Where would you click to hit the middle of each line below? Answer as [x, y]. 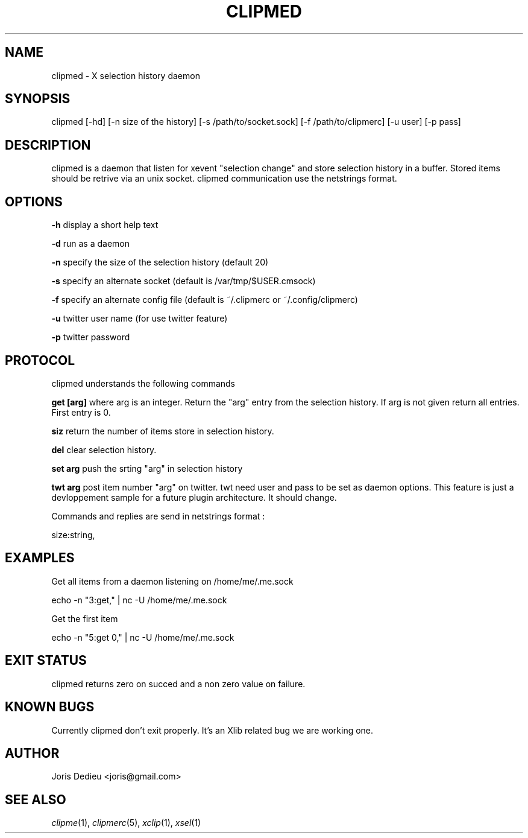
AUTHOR [32, 753]
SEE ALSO [36, 799]
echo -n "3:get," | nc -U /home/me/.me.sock [139, 600]
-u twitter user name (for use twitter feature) [140, 319]
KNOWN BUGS [50, 707]
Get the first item [85, 618]
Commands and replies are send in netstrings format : [158, 516]
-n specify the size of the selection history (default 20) [160, 262]
